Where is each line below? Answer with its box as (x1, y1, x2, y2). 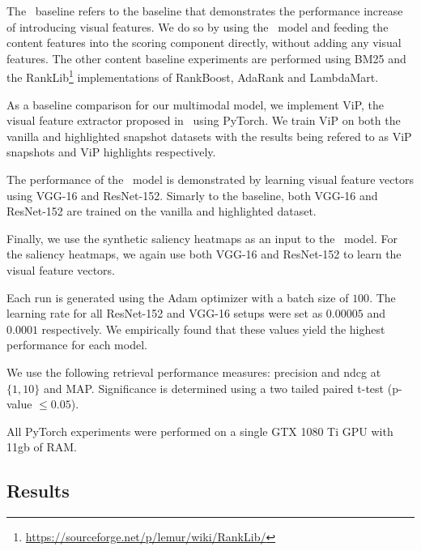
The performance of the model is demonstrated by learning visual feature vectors (6, 171, 414, 187)
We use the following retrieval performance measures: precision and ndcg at (6, 363, 381, 380)
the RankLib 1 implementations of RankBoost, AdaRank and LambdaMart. (6, 66, 379, 86)
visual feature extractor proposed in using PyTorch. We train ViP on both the (6, 112, 401, 129)
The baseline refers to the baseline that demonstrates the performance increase (6, 2, 403, 19)
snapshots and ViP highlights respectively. (6, 143, 216, 160)
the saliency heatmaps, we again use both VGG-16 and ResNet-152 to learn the (6, 246, 402, 263)
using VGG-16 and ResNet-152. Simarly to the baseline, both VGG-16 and (6, 186, 378, 203)
